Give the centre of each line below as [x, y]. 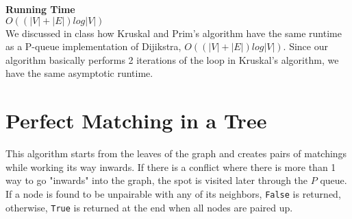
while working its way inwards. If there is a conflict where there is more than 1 [171, 166]
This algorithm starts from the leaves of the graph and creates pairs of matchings [176, 153]
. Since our [305, 46]
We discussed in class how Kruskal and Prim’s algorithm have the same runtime [174, 33]
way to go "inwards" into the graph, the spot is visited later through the [157, 180]
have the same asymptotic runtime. [79, 73]
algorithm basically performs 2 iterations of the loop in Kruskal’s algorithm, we [172, 59]
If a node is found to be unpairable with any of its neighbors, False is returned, [173, 193]
